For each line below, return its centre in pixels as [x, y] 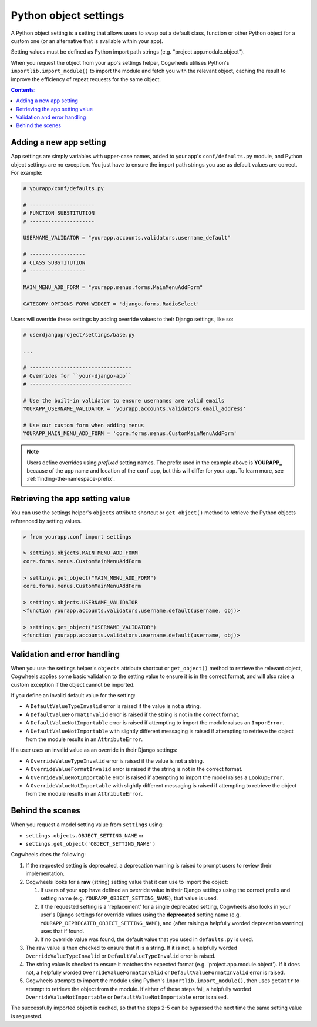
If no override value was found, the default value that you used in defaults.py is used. [147, 939]
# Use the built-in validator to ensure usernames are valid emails [124, 401]
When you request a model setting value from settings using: [87, 825]
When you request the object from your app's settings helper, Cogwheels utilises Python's [120, 62]
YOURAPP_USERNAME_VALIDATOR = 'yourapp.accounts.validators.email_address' [135, 409]
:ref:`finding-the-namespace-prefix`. [71, 479]
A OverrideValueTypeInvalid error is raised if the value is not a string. [115, 761]
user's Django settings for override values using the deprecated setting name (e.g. [140, 915]
